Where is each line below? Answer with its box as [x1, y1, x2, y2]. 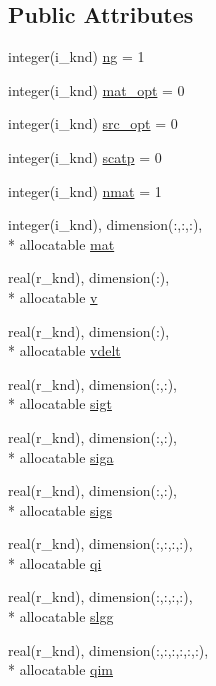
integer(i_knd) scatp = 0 [8, 146, 162, 167]
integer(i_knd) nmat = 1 [8, 180, 162, 201]
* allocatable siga [8, 446, 114, 467]
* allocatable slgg [8, 606, 114, 627]
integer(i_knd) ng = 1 [8, 46, 145, 67]
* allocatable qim [8, 659, 114, 680]
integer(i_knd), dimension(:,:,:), [8, 214, 203, 235]
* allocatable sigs [8, 499, 112, 520]
